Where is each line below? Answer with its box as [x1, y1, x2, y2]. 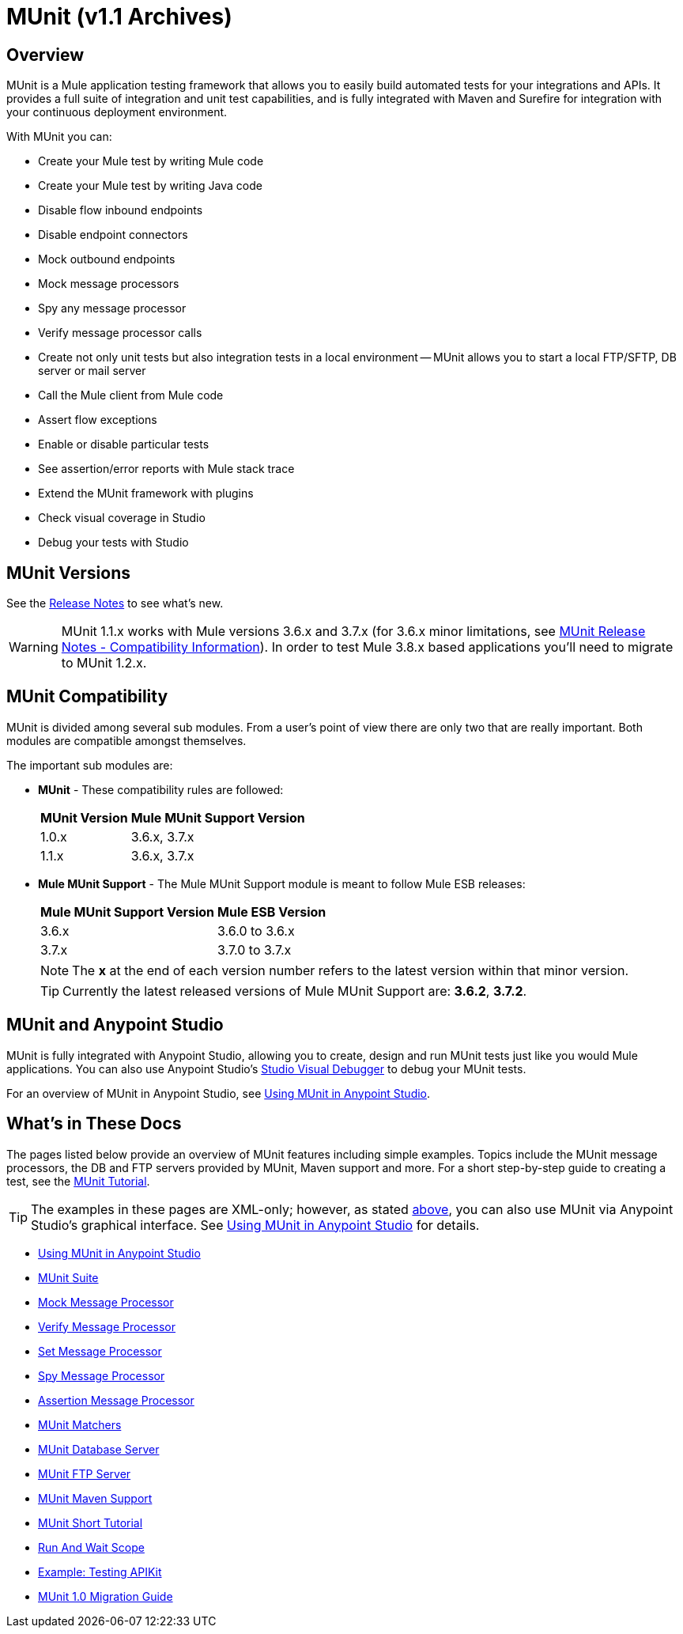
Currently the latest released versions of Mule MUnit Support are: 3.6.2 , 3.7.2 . [62, 982, 527, 999]
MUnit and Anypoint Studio [6, 1015, 224, 1035]
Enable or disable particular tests [38, 437, 209, 452]
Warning [9, 639, 58, 656]
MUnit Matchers [38, 1417, 122, 1432]
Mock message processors [38, 277, 179, 291]
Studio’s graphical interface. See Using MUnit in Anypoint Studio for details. [31, 1216, 480, 1233]
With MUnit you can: [6, 130, 112, 144]
